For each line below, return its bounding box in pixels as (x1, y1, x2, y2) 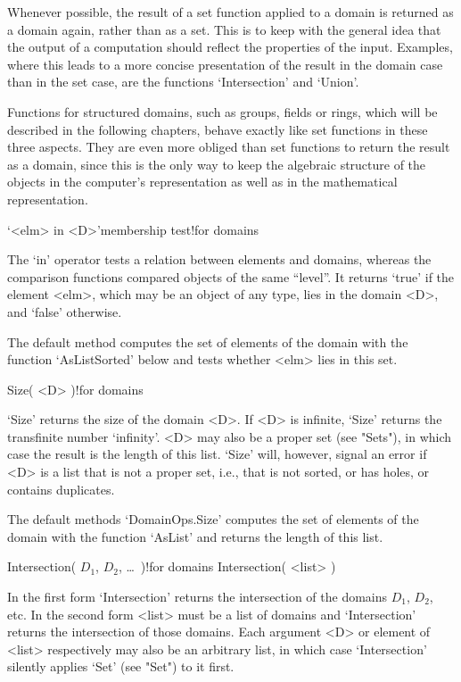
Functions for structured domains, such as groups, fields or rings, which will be (7, 102, 438, 121)
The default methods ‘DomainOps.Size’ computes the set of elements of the (7, 510, 419, 528)
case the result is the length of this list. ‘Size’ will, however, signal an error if (7, 445, 427, 463)
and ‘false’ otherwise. (7, 302, 122, 320)
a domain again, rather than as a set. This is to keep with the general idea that (7, 20, 441, 38)
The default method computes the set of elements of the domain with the (7, 332, 408, 351)
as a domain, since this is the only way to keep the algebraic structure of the (7, 154, 426, 173)
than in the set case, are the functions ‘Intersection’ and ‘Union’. (7, 72, 359, 91)
